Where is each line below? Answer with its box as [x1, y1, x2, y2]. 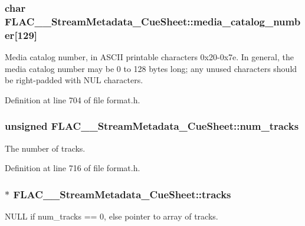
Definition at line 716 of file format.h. [5, 162, 140, 174]
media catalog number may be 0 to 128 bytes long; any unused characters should [5, 62, 297, 74]
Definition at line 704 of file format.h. [5, 93, 140, 106]
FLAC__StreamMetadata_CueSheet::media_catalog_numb [5, 14, 301, 28]
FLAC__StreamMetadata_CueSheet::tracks [13, 186, 231, 201]
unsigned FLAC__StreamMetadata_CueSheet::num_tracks [5, 119, 299, 133]
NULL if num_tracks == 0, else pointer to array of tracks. [5, 210, 218, 222]
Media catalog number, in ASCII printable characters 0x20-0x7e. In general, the [5, 51, 294, 63]
